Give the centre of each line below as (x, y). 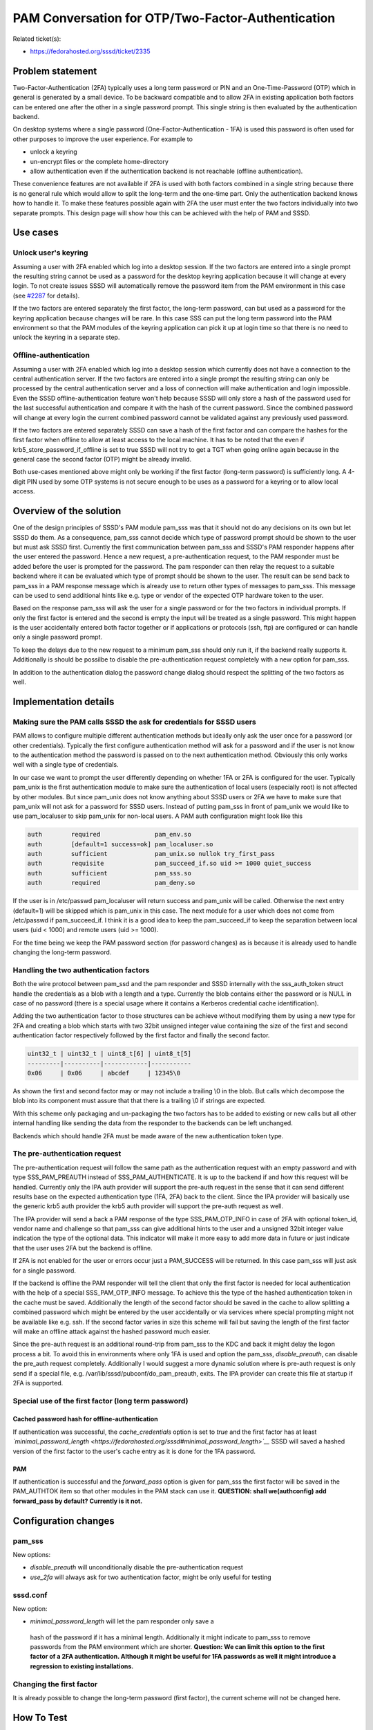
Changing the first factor (55, 1684)
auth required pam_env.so (109, 835)
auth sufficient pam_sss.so (109, 873)
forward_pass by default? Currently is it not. (78, 1501)
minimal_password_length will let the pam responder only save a (122, 1621)
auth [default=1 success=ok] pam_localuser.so (120, 844)
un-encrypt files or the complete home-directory (99, 161)
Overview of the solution (67, 511)
